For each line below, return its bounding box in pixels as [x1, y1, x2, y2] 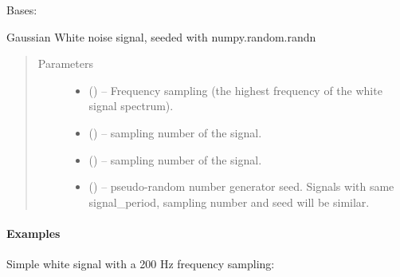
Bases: [6, 2, 37, 18]
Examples [6, 224, 61, 241]
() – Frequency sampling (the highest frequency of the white [88, 81, 382, 98]
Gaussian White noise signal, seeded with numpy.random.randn [6, 28, 316, 45]
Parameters [37, 55, 93, 72]
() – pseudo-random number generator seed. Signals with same [88, 178, 394, 195]
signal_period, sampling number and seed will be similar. [88, 193, 370, 210]
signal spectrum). [88, 97, 174, 114]
